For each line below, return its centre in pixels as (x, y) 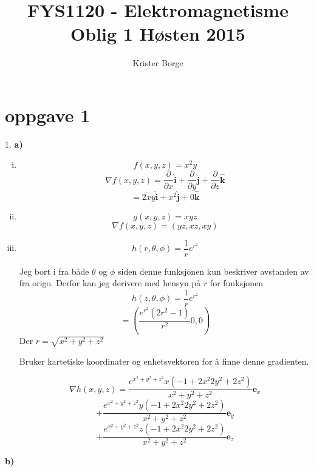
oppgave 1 (48, 115)
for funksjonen (237, 283)
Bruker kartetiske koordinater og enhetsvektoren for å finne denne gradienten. (164, 361)
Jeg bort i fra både (54, 271)
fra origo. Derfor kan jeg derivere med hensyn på (110, 283)
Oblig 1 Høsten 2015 (158, 34)
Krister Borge (158, 63)
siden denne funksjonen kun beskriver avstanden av (213, 271)
